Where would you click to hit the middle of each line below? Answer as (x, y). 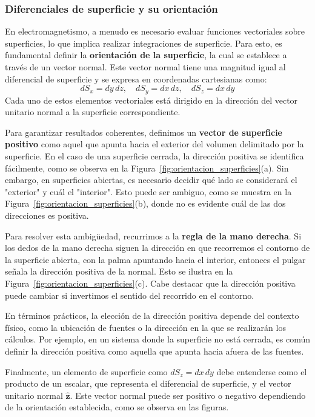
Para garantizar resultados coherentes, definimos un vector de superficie (144, 132)
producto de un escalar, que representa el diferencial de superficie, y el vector (148, 383)
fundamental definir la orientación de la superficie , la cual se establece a (146, 55)
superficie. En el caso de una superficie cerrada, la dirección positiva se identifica (154, 156)
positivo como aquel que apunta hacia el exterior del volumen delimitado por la (154, 144)
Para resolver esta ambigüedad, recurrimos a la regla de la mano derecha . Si (153, 235)
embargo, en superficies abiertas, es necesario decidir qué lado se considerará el (151, 180)
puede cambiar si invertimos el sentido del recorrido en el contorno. (130, 295)
